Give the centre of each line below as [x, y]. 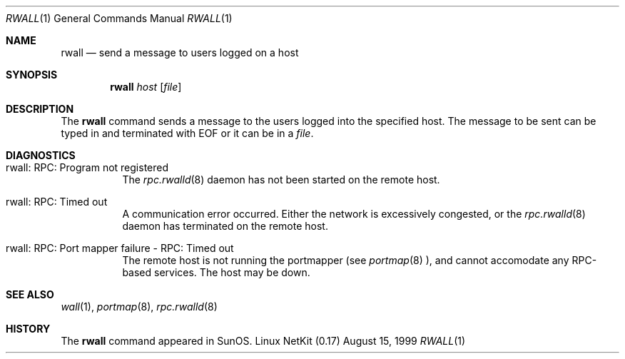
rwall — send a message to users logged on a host [180, 52]
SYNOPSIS [32, 75]
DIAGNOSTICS [41, 155]
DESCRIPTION [40, 109]
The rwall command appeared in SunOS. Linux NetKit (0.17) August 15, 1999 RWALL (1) [263, 341]
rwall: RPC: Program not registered [87, 167]
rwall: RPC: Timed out [57, 202]
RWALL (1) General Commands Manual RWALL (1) [119, 18]
